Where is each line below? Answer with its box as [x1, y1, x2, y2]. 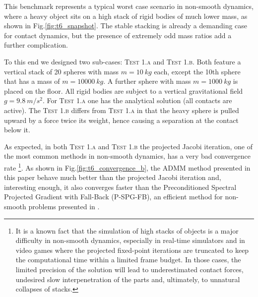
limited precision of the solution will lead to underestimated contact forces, [15, 264, 244, 274]
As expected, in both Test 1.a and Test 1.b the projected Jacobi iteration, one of [4, 141, 253, 151]
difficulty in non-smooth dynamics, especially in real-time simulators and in [15, 235, 245, 245]
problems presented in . [28, 201, 100, 211]
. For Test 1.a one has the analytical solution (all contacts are [42, 95, 232, 106]
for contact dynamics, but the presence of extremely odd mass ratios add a [4, 30, 232, 40]
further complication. [4, 40, 68, 50]
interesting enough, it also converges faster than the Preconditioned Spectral [4, 181, 237, 192]
